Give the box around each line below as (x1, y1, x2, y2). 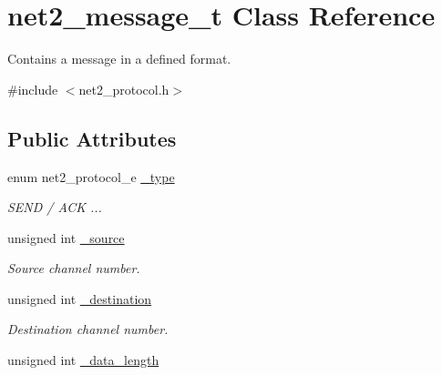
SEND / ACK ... (7, 198, 102, 217)
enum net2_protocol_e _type (7, 167, 175, 186)
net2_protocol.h (78, 79, 170, 98)
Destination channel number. (7, 319, 169, 339)
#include (7, 79, 58, 98)
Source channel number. (7, 258, 140, 278)
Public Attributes (7, 124, 177, 152)
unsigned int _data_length (7, 350, 159, 370)
